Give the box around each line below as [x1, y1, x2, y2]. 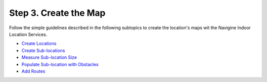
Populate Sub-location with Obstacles [21, 61, 99, 67]
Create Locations [21, 41, 57, 46]
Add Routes [21, 68, 45, 74]
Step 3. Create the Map [9, 7, 106, 18]
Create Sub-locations [21, 47, 65, 53]
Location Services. [9, 31, 47, 37]
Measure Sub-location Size [21, 54, 77, 60]
